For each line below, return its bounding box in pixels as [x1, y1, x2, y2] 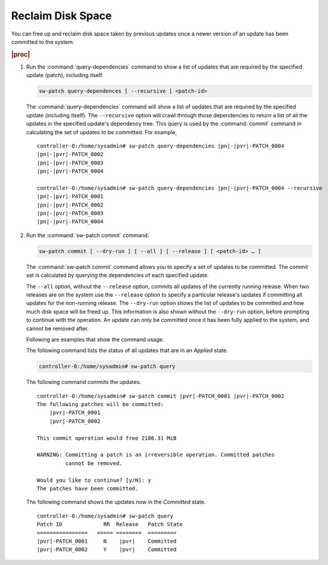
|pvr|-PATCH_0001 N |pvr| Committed [37, 537, 177, 545]
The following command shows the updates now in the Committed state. [26, 498, 206, 505]
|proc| [11, 50, 30, 58]
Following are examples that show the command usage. [26, 336, 165, 343]
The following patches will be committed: [37, 401, 164, 408]
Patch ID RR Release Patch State [37, 521, 183, 528]
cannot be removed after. [26, 325, 89, 332]
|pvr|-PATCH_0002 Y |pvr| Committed [37, 546, 177, 553]
